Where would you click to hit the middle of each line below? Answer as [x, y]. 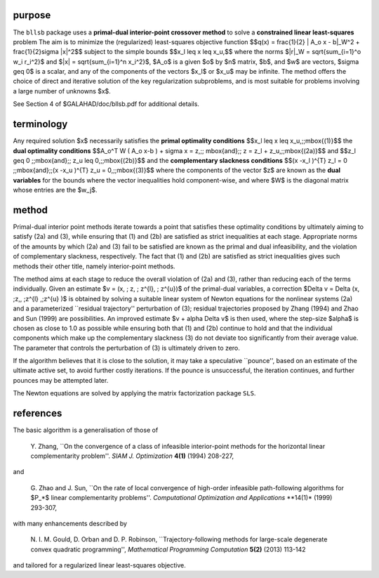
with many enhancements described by [70, 523]
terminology [40, 124]
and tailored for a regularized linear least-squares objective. [99, 565]
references [38, 413]
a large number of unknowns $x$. [62, 91]
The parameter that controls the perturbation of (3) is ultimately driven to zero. [126, 348]
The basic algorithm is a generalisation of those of [86, 430]
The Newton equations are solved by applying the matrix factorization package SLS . [134, 393]
